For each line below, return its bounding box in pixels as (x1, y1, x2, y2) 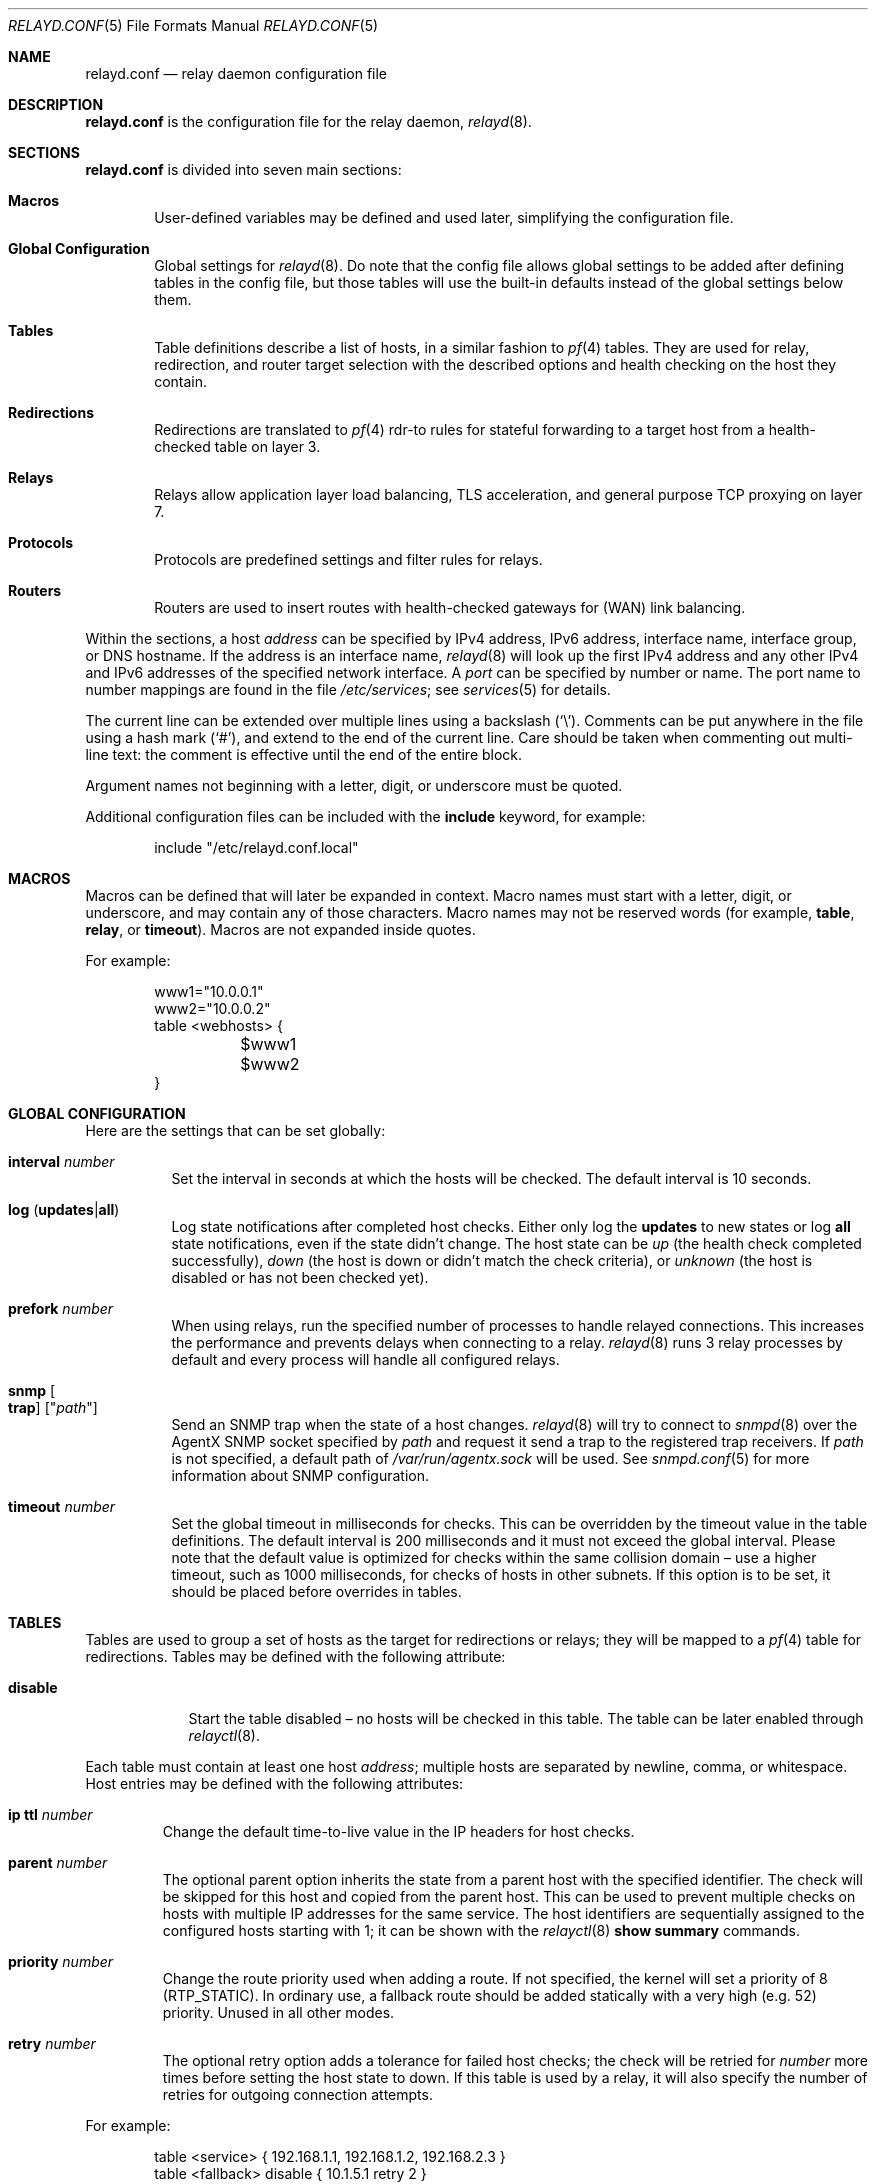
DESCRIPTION (8, 96, 104, 113)
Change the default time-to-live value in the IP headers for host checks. (162, 1823, 635, 1840)
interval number (8, 1153, 115, 1170)
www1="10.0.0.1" (154, 983, 264, 1000)
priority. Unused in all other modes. (162, 2004, 395, 2021)
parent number (8, 1854, 108, 1871)
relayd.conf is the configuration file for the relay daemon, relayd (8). (85, 113, 532, 130)
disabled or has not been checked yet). (171, 1269, 429, 1286)
